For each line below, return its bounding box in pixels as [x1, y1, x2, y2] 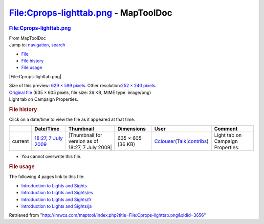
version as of [68, 138, 99, 145]
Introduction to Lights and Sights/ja [21, 203, 92, 209]
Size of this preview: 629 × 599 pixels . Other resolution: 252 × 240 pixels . [9, 83, 156, 89]
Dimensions [117, 125, 146, 132]
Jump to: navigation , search [9, 42, 66, 48]
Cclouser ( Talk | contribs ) [154, 138, 209, 145]
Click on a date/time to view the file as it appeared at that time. [9, 116, 135, 122]
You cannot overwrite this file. [21, 154, 82, 159]
